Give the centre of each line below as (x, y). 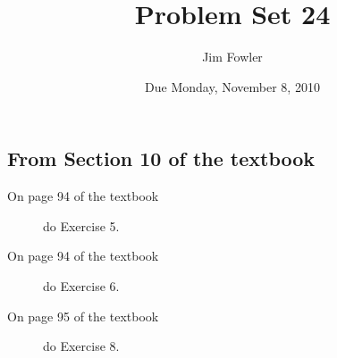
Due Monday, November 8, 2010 (232, 86)
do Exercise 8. (81, 346)
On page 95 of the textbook (83, 316)
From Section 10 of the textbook (161, 158)
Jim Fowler (232, 57)
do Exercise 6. (81, 285)
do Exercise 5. (81, 225)
